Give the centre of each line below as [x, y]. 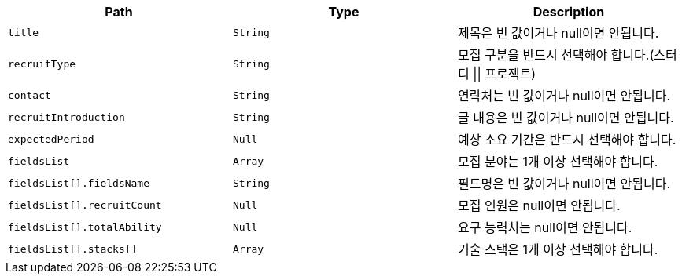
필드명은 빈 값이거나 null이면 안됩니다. [564, 184]
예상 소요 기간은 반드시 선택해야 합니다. [567, 140]
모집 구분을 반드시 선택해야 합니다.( [556, 55]
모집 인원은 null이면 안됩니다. [539, 205]
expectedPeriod [51, 139]
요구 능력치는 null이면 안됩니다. [545, 227]
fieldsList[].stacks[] [73, 249]
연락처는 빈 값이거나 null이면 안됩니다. [564, 96]
